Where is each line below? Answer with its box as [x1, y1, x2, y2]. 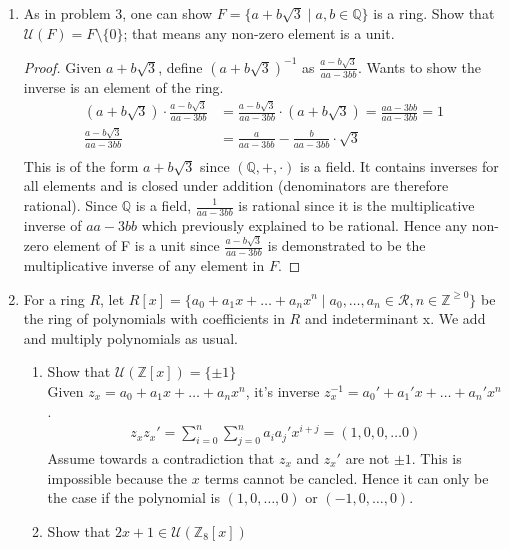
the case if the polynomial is [47, 487, 221, 508]
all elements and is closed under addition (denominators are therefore [23, 175, 449, 196]
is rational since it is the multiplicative [238, 195, 475, 215]
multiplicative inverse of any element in [23, 254, 265, 275]
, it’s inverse [245, 380, 320, 401]
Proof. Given [23, 56, 102, 77]
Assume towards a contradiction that [47, 448, 275, 469]
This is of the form [23, 155, 139, 176]
